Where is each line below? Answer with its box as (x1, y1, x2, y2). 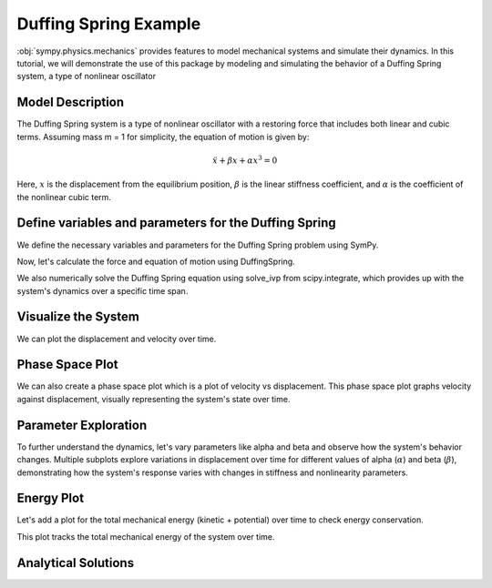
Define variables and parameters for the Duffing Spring (16, 215, 336, 231)
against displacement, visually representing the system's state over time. (16, 393, 291, 404)
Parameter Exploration (16, 417, 148, 432)
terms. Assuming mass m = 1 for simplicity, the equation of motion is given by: (16, 131, 310, 142)
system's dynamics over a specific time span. (16, 285, 189, 296)
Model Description (16, 95, 125, 110)
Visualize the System (16, 309, 140, 325)
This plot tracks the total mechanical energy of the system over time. (16, 531, 275, 542)
